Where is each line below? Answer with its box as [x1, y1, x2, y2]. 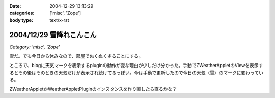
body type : [9, 17, 33, 23]
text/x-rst [49, 17, 69, 23]
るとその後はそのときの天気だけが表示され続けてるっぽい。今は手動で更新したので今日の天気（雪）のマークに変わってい [9, 69, 263, 76]
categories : [9, 10, 35, 16]
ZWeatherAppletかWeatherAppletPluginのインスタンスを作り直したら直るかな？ [9, 86, 177, 92]
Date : [9, 3, 21, 9]
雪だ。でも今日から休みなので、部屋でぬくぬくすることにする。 [9, 53, 144, 59]
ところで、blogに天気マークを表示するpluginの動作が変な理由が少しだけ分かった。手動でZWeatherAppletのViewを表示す [9, 62, 263, 69]
